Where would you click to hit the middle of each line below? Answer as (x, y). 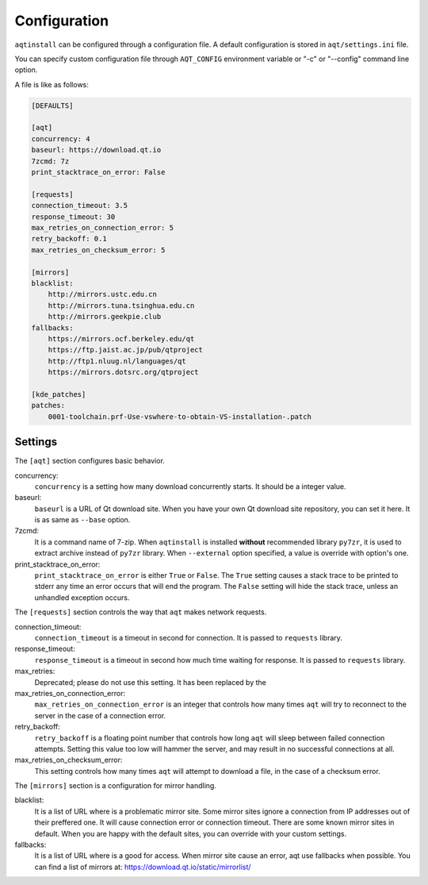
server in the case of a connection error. (100, 715)
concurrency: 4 (61, 139)
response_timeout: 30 (73, 217)
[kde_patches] (59, 394)
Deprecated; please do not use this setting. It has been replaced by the (151, 682)
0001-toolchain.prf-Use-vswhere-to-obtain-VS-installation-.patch (180, 416)
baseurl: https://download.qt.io (96, 150)
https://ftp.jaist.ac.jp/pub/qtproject (126, 350)
